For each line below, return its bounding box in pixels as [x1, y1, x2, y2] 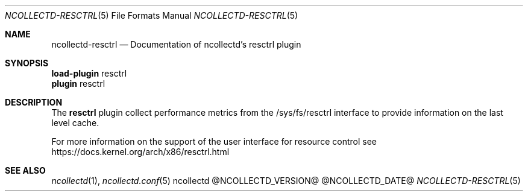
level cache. [51, 118, 99, 128]
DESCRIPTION [5, 97, 63, 107]
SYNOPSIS [5, 58, 49, 68]
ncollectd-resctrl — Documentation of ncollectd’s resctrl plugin [51, 39, 301, 49]
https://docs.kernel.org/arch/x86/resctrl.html [51, 147, 230, 157]
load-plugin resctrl [51, 68, 127, 78]
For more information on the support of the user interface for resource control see [51, 136, 377, 147]
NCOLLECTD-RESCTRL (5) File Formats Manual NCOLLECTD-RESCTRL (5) [5, 10, 298, 21]
